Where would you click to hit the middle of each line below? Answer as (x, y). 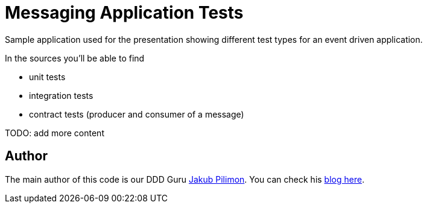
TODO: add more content (55, 133)
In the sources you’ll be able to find (75, 58)
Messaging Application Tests (124, 13)
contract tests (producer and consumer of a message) (137, 114)
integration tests (61, 95)
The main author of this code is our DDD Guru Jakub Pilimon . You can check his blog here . (185, 179)
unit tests (47, 77)
